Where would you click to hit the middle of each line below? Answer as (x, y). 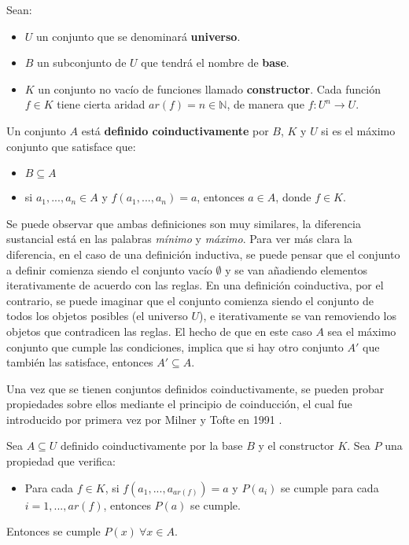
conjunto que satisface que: (71, 146)
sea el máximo (362, 331)
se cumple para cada (330, 487)
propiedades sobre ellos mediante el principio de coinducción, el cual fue (179, 404)
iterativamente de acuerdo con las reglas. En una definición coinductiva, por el (195, 285)
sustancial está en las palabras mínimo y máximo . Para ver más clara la (179, 239)
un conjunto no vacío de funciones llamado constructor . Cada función (209, 88)
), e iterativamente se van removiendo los (297, 316)
